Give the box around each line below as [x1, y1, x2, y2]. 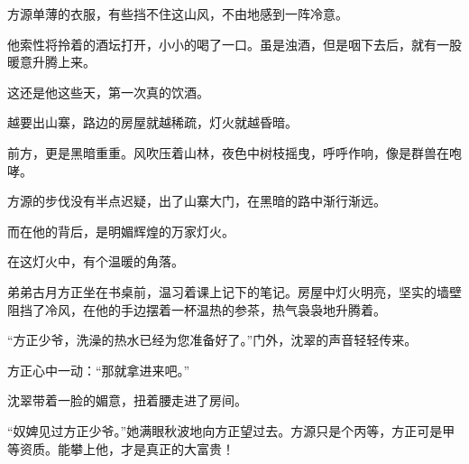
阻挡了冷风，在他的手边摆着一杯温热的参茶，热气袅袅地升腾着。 [7, 300, 386, 319]
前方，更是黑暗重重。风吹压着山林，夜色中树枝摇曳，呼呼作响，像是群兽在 [7, 143, 449, 162]
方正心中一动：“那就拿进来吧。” [7, 360, 190, 379]
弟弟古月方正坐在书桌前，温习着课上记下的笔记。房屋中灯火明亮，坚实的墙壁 [7, 282, 462, 301]
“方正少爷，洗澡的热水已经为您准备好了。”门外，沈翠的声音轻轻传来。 [7, 330, 418, 349]
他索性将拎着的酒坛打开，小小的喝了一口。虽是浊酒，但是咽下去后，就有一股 [7, 34, 462, 53]
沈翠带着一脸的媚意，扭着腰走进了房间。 [7, 391, 247, 410]
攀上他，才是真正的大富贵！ [69, 439, 234, 458]
